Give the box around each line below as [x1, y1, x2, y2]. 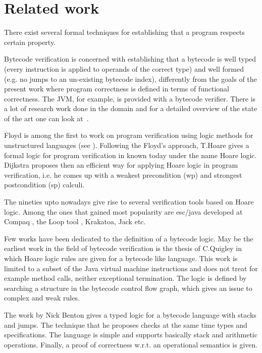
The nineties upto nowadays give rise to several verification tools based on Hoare [4, 196, 254, 207]
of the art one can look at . [4, 113, 89, 123]
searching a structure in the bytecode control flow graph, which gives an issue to [4, 282, 252, 293]
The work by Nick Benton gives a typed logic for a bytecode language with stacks [4, 309, 256, 320]
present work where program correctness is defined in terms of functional [4, 83, 229, 94]
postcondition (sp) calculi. [4, 179, 85, 190]
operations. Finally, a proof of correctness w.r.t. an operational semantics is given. [4, 339, 258, 349]
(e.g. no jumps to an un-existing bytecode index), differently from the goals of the [4, 73, 257, 84]
